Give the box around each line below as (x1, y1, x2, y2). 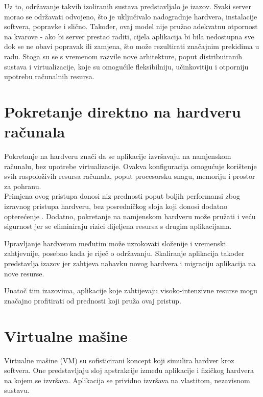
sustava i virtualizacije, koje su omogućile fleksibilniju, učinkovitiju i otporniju (4, 61, 249, 72)
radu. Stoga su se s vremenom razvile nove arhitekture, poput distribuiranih (4, 51, 243, 61)
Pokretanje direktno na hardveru (4, 101, 241, 122)
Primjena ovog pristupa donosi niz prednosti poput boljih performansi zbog (4, 191, 241, 201)
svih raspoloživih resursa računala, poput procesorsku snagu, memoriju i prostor (4, 171, 255, 181)
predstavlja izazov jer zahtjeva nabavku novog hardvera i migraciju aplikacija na (4, 258, 256, 268)
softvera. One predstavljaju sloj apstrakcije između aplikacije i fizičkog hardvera (4, 365, 254, 376)
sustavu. (4, 385, 30, 395)
